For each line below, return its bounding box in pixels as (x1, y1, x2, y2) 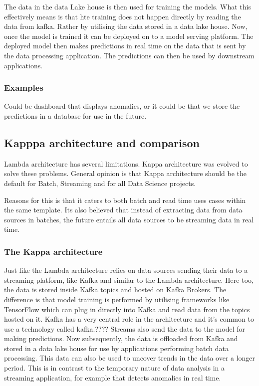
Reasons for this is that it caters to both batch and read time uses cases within (4, 194, 246, 205)
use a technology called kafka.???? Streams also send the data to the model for (4, 323, 245, 334)
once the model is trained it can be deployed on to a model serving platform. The (4, 30, 254, 41)
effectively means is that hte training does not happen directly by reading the (4, 11, 241, 21)
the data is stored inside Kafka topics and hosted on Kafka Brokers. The (4, 284, 227, 295)
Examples (4, 81, 43, 94)
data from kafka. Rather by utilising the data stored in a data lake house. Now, (4, 21, 248, 31)
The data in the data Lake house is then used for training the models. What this (4, 1, 251, 11)
